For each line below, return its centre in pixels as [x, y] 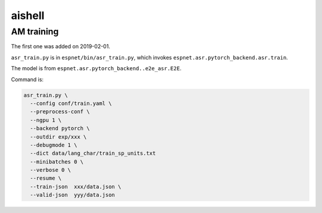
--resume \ [46, 178]
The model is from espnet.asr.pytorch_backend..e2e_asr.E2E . [96, 68]
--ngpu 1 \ [46, 120]
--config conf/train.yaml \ [71, 103]
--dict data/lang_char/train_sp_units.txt [93, 154]
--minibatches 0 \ [57, 162]
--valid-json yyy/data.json [73, 195]
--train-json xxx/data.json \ [76, 187]
